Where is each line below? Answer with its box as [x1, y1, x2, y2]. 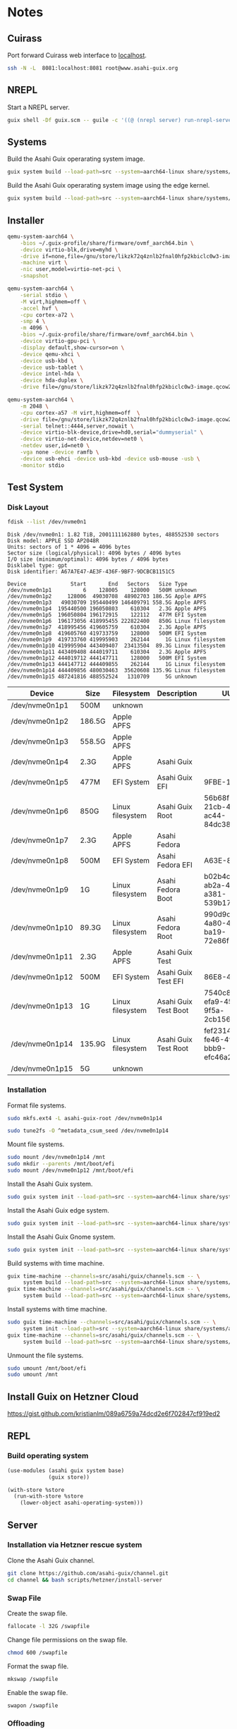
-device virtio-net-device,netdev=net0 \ [20, 435, 143, 443]
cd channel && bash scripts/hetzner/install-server [7, 1576, 162, 1584]
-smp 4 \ [20, 318, 46, 325]
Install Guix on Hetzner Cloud [7, 1390, 139, 1402]
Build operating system [7, 1451, 89, 1461]
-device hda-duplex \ [20, 377, 83, 384]
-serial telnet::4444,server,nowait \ [20, 423, 134, 430]
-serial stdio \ [20, 291, 68, 298]
